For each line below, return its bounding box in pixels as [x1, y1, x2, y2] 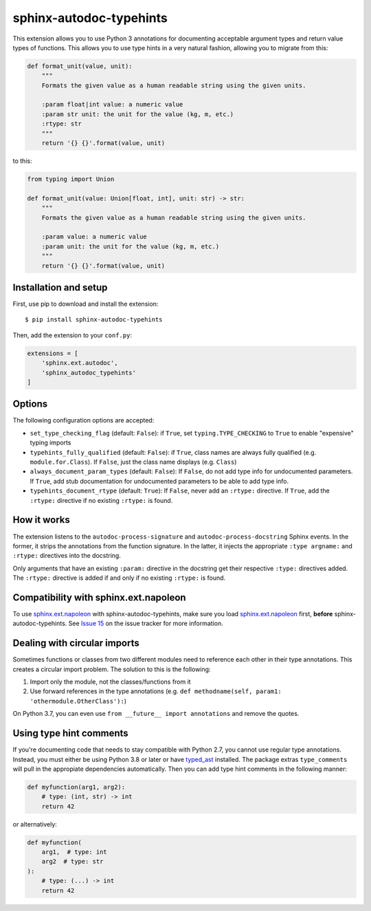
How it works [12, 514, 70, 526]
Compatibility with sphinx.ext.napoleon [12, 592, 186, 603]
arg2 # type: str [41, 857, 104, 866]
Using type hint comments [12, 728, 128, 739]
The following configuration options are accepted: [12, 416, 155, 425]
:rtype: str [41, 120, 82, 128]
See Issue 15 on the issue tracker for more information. [68, 619, 223, 628]
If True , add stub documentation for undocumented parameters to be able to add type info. [30, 477, 289, 485]
